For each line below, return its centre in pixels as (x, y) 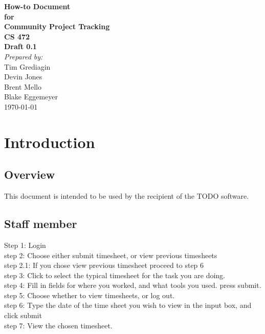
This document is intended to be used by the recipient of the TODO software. (127, 196)
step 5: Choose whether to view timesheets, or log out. (90, 295)
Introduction (50, 142)
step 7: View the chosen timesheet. (58, 325)
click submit (23, 315)
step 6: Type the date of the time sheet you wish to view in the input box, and (128, 305)
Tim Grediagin (27, 66)
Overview (30, 174)
